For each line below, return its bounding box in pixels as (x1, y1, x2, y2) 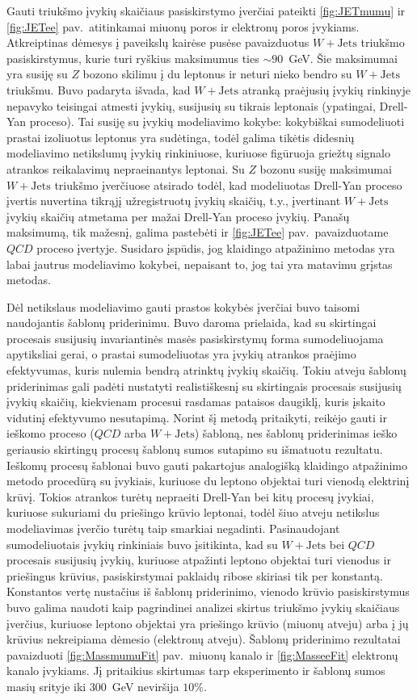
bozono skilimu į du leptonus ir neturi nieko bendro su (82, 65, 352, 82)
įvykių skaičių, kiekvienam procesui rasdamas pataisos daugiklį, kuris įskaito (6, 393, 385, 410)
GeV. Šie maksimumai (289, 49, 398, 66)
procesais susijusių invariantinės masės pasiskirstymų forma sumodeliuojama (6, 329, 384, 346)
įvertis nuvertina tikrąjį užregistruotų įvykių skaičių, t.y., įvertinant (6, 192, 341, 209)
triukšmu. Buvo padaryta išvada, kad (6, 81, 191, 98)
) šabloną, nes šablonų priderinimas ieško (194, 425, 398, 442)
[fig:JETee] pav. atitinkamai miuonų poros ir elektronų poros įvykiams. (6, 18, 360, 35)
